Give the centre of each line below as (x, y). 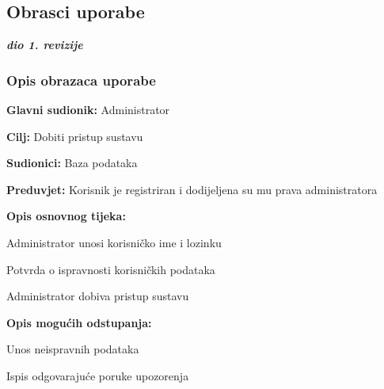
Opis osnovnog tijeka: (66, 216)
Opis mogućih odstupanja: (79, 322)
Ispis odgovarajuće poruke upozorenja (98, 375)
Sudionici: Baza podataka (72, 163)
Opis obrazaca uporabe (81, 80)
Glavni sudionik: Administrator (88, 110)
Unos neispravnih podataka (73, 349)
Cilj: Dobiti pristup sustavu (75, 136)
